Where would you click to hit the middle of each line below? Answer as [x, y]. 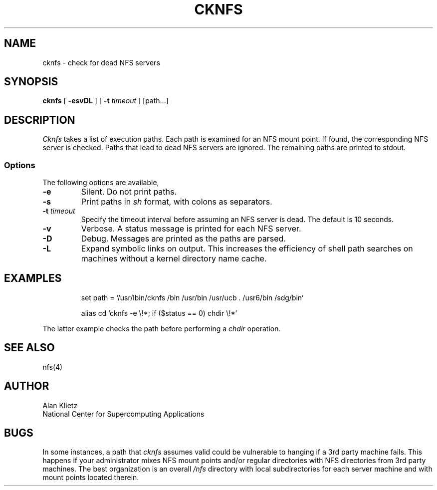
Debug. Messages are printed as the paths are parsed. [183, 239]
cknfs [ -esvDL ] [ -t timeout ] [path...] [106, 101]
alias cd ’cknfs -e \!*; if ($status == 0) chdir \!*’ [159, 313]
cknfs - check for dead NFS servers [101, 62]
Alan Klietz [60, 405]
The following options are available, [101, 183]
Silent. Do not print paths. [129, 192]
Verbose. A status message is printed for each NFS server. [191, 229]
